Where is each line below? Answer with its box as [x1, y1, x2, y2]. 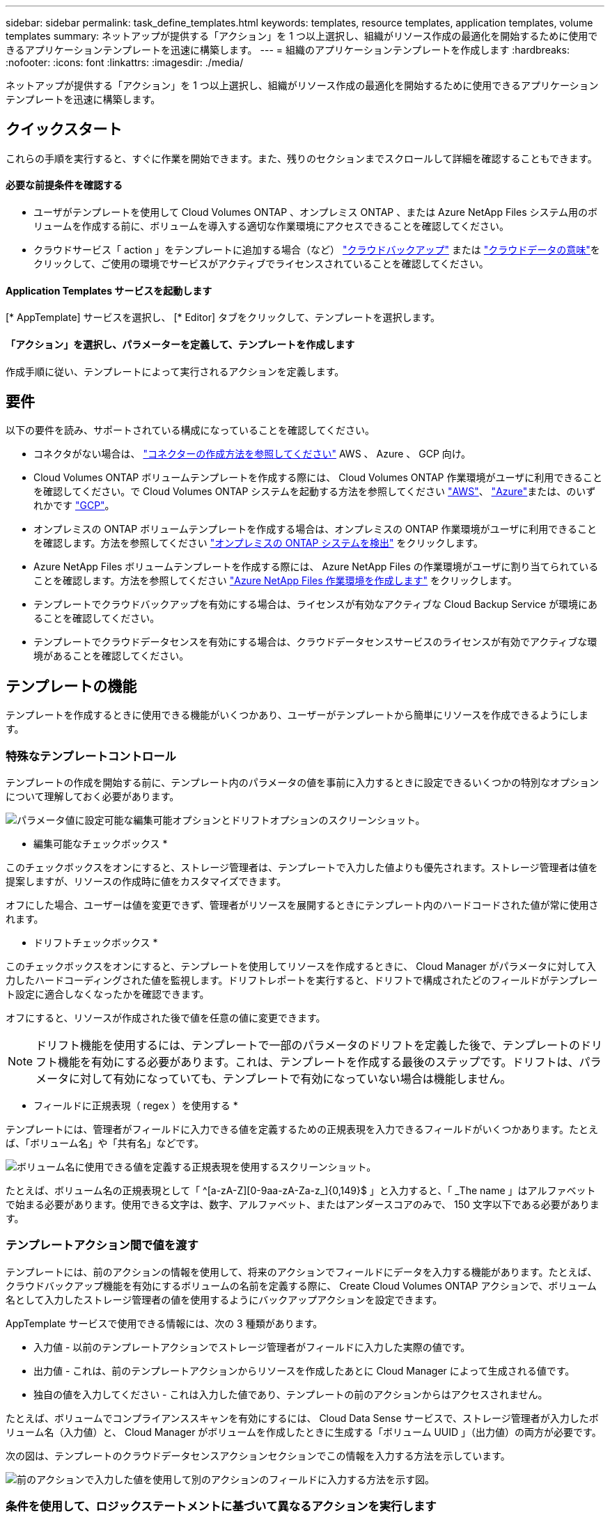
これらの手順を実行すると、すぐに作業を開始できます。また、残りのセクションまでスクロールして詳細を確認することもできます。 [6, 152, 597, 164]
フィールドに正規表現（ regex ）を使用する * [33, 1099, 238, 1111]
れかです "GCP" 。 [33, 499, 115, 512]
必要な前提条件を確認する [6, 179, 123, 191]
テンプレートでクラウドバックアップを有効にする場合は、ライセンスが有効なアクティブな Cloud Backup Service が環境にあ [33, 598, 598, 611]
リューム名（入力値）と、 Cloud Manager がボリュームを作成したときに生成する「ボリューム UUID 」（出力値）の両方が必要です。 [6, 1425, 602, 1438]
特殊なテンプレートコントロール [6, 749, 176, 763]
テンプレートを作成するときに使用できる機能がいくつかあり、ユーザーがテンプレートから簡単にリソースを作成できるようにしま [6, 709, 589, 721]
